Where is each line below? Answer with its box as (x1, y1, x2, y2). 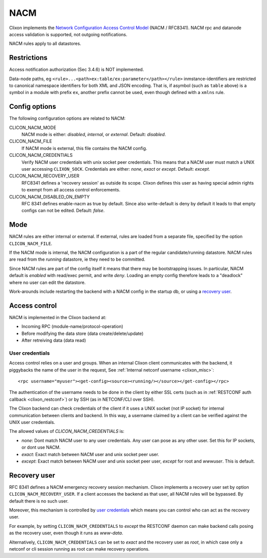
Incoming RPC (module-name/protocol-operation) (21, 324, 124, 329)
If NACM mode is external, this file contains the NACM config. (21, 145, 147, 151)
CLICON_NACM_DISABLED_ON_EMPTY (9, 193, 90, 200)
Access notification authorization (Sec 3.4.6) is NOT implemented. (9, 67, 144, 73)
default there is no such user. (9, 498, 69, 504)
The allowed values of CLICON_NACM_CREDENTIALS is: (9, 428, 125, 434)
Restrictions (9, 53, 48, 62)
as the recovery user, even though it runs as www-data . (9, 530, 124, 536)
